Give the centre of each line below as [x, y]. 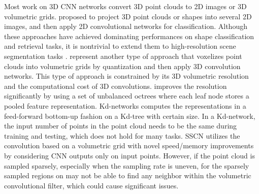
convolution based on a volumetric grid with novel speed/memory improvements [129, 145]
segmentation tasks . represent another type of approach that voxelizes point [123, 56]
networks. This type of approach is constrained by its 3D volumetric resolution [126, 76]
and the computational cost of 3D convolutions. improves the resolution [116, 86]
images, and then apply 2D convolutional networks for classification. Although [126, 26]
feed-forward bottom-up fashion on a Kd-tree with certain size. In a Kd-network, [130, 116]
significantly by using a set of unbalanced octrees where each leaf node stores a [127, 96]
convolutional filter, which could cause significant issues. [91, 185]
